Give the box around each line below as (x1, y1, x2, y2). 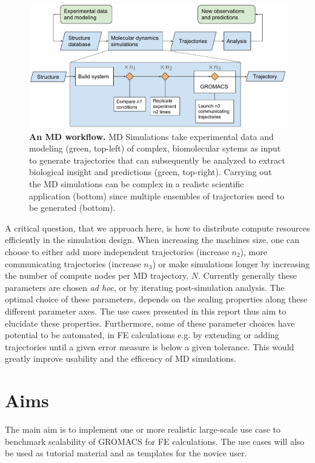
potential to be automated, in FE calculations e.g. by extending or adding (5, 328, 279, 341)
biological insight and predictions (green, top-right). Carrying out (29, 165, 272, 178)
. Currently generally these (197, 269, 297, 282)
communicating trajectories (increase (5, 257, 141, 270)
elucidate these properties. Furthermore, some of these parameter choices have (5, 316, 295, 329)
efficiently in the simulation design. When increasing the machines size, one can (5, 233, 300, 246)
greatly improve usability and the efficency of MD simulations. (5, 352, 237, 365)
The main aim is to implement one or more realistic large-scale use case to (5, 423, 281, 436)
